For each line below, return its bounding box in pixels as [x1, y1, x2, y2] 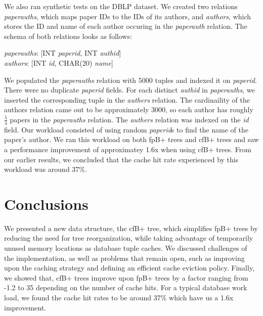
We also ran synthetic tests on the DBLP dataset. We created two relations [4, 1, 238, 11]
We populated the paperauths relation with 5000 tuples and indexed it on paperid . [4, 74, 257, 85]
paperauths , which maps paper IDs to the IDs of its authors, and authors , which [4, 11, 251, 21]
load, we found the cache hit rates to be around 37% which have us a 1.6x [4, 292, 234, 303]
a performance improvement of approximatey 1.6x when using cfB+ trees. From [4, 144, 251, 154]
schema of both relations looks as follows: [4, 30, 132, 41]
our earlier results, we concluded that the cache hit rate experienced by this [4, 154, 239, 164]
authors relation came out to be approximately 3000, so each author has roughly [4, 104, 253, 115]
